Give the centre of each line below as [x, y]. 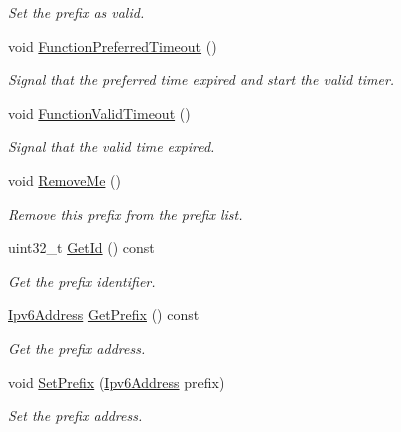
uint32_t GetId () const [81, 247]
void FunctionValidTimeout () [99, 112]
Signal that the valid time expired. [111, 146]
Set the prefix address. [75, 415]
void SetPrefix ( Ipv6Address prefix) [116, 381]
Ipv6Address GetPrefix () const [104, 314]
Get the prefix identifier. [82, 280]
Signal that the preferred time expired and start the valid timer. [201, 79]
